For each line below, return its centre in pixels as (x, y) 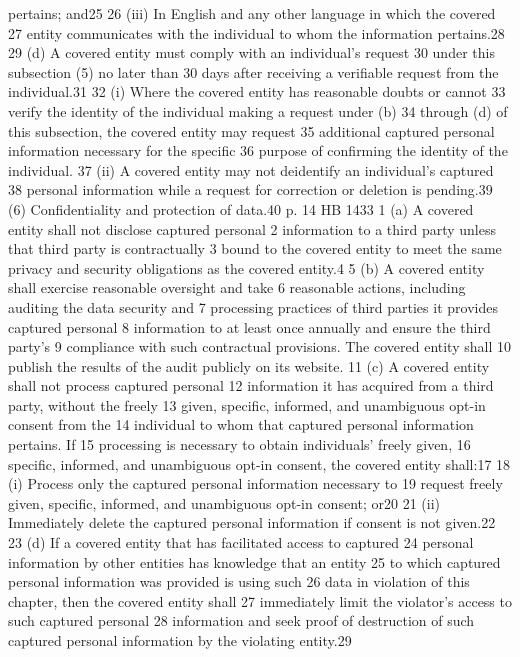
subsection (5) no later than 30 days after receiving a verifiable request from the (253, 71)
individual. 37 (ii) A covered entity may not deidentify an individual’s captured (251, 169)
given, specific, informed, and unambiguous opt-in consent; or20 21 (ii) (224, 502)
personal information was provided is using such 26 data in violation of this (239, 581)
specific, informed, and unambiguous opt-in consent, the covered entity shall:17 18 (259, 463)
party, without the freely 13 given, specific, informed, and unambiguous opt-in (247, 404)
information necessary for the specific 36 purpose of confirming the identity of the (258, 150)
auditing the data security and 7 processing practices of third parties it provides (253, 306)
